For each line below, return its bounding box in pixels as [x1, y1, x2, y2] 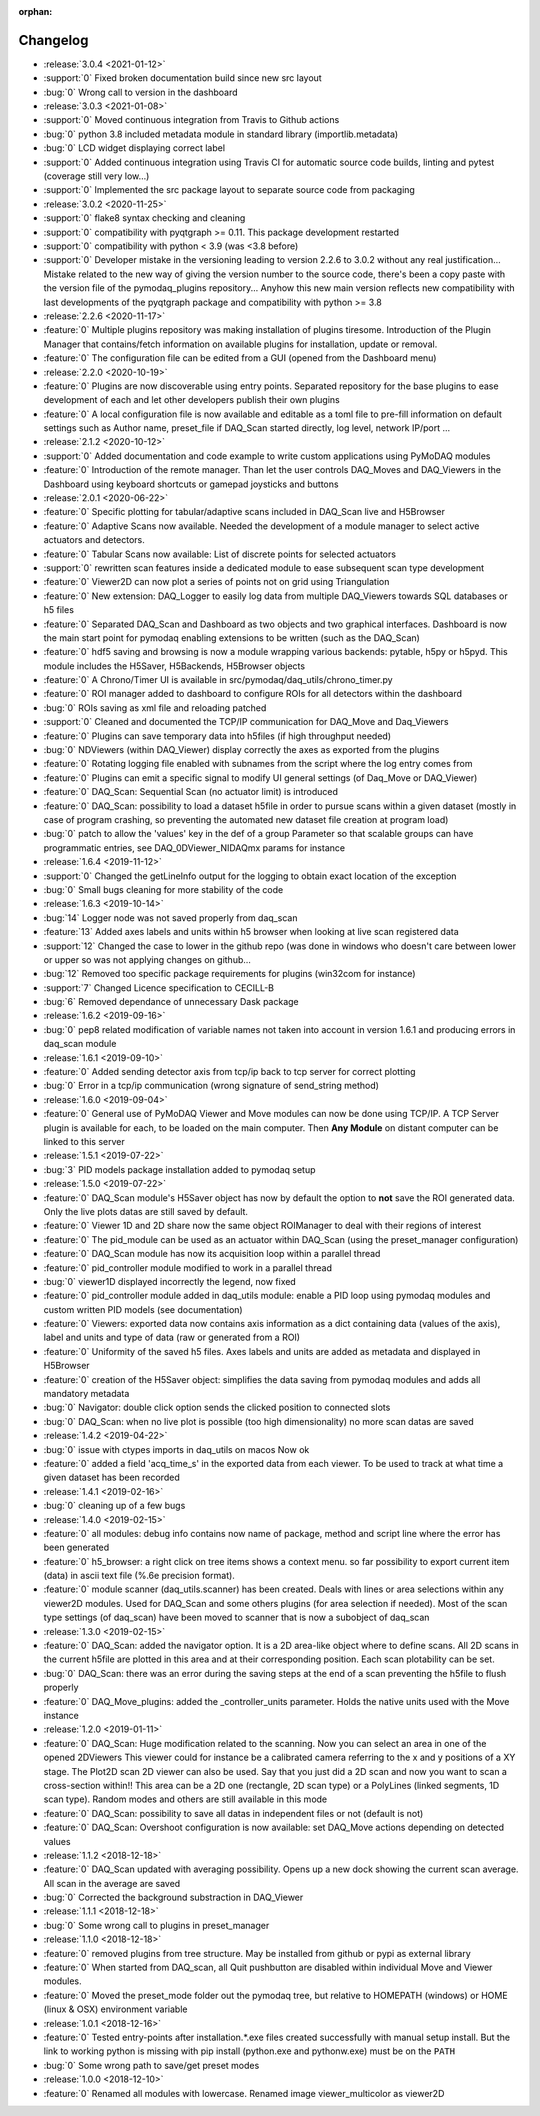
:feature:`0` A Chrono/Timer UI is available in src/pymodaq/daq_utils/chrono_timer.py [43, 674, 394, 686]
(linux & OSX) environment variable [43, 2003, 188, 2015]
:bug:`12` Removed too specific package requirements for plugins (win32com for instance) [43, 968, 416, 980]
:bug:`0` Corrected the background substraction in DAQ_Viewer [43, 1891, 304, 1904]
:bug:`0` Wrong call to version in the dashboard [43, 86, 238, 98]
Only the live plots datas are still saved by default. [43, 1205, 249, 1217]
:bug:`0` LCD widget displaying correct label [43, 142, 225, 154]
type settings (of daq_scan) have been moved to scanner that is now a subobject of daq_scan [43, 1611, 430, 1624]
